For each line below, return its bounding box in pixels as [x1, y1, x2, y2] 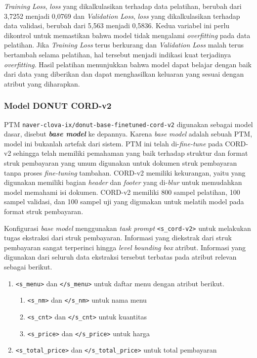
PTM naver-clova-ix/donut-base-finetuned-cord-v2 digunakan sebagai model [4, 119, 253, 129]
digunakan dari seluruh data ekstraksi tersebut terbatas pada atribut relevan [4, 252, 237, 262]
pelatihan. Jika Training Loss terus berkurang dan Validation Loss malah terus [4, 40, 244, 50]
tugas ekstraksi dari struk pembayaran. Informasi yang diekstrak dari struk [4, 232, 232, 243]
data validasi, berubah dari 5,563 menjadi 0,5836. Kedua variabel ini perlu [4, 20, 230, 31]
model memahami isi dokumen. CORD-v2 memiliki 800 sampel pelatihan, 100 [4, 186, 240, 197]
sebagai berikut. [4, 262, 52, 271]
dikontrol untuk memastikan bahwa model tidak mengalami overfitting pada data [4, 30, 251, 40]
